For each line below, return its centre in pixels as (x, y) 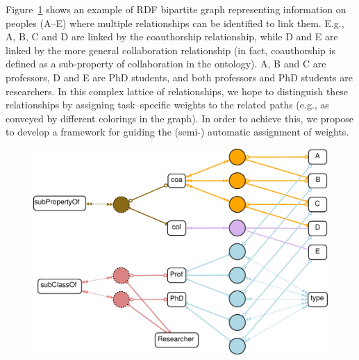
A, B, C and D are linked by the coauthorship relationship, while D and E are (172, 36)
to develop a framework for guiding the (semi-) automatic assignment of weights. (177, 132)
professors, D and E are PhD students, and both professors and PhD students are (179, 77)
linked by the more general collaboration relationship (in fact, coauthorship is (170, 50)
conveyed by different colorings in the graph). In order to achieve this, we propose (179, 118)
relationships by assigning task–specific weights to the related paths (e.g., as (167, 105)
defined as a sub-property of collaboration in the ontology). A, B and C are (166, 64)
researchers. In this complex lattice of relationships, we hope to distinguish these (177, 91)
